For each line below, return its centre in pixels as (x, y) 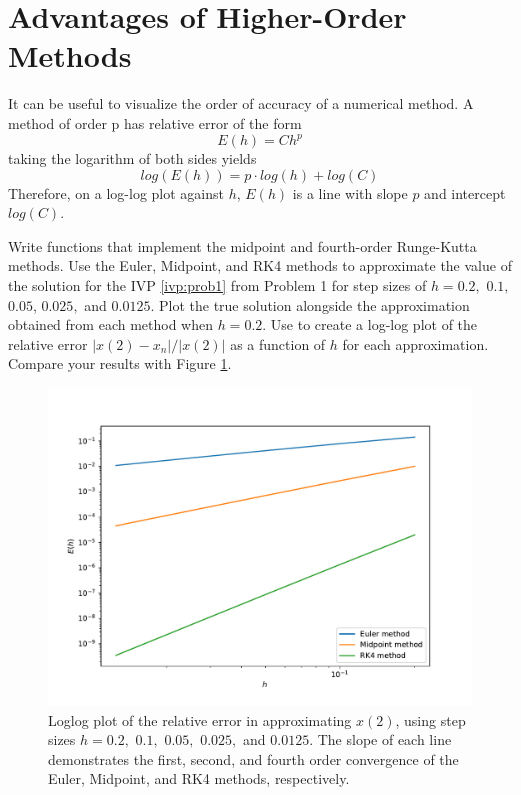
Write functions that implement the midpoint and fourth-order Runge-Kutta (242, 245)
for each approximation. (415, 343)
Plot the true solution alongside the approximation (314, 304)
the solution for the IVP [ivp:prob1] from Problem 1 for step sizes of (217, 284)
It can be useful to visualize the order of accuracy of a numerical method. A (241, 103)
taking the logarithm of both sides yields (132, 158)
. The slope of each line (380, 739)
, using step (430, 719)
